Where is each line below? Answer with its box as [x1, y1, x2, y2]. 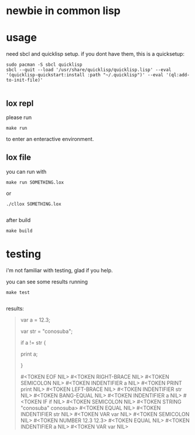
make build [6, 228, 33, 234]
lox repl [6, 98, 34, 108]
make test [6, 289, 30, 295]
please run [6, 113, 32, 121]
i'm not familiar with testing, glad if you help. [6, 267, 113, 274]
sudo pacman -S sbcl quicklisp [6, 62, 83, 68]
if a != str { [20, 339, 46, 346]
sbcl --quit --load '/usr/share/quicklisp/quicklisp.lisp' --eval [6, 67, 172, 73]
